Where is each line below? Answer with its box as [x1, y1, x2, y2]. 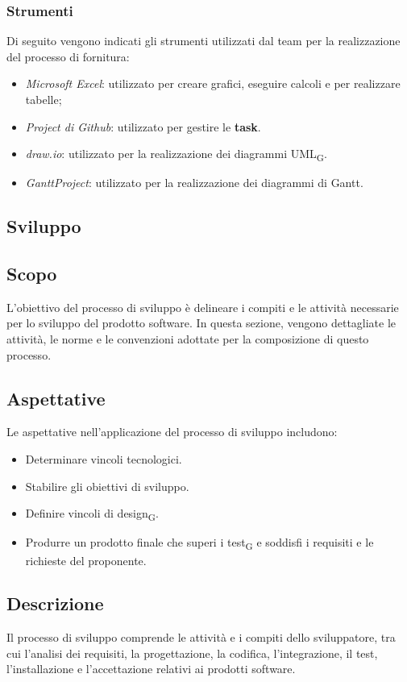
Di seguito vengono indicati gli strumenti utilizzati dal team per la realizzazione [6, 32, 401, 49]
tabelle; [25, 91, 62, 107]
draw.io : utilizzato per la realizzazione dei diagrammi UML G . [25, 145, 327, 164]
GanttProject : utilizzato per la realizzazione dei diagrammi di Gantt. [25, 174, 363, 191]
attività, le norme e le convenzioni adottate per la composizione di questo [6, 331, 369, 347]
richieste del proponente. [25, 551, 147, 568]
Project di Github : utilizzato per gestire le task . [25, 118, 261, 135]
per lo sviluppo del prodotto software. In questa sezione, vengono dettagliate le [6, 314, 397, 331]
